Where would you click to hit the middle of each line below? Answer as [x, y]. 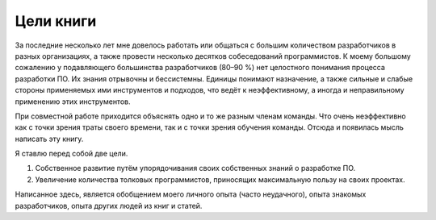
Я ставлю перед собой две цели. [71, 154]
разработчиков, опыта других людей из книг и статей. [109, 205]
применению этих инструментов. [73, 102]
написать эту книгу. [49, 139]
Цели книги [56, 21]
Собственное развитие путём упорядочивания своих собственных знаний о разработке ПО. [195, 168]
